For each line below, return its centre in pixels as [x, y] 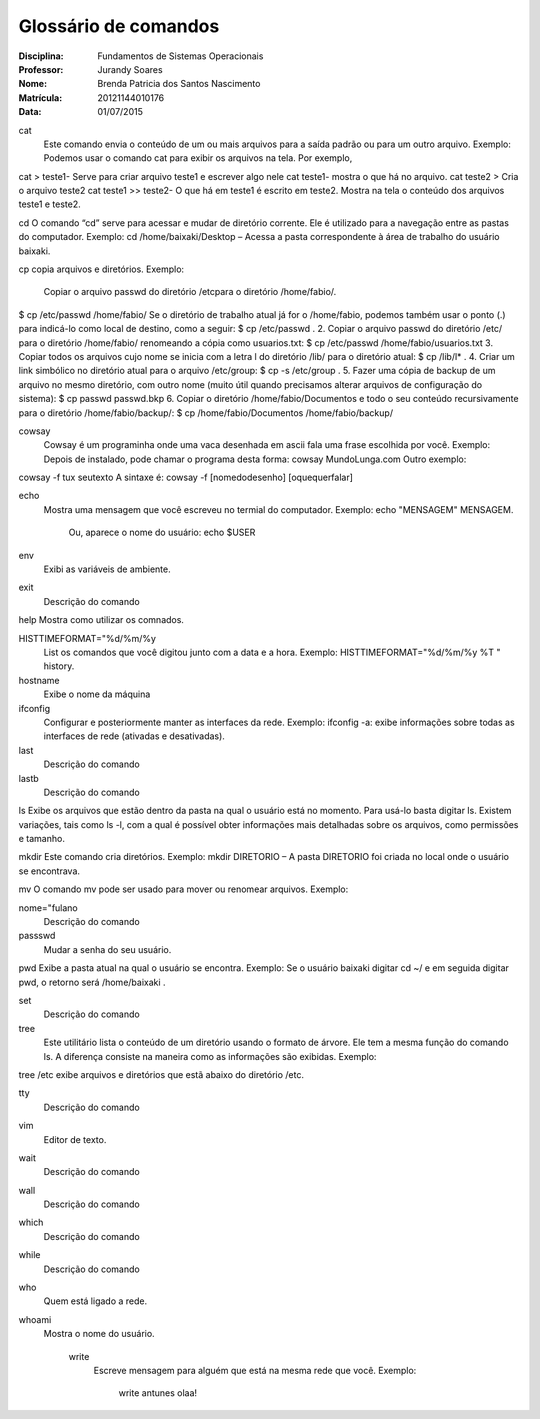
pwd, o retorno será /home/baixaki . [92, 982]
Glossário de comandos [119, 26]
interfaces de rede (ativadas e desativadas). [134, 736]
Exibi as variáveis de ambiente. [107, 569]
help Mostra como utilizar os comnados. [101, 620]
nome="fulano [48, 907]
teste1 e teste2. [50, 204]
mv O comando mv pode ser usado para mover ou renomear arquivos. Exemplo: [183, 889]
